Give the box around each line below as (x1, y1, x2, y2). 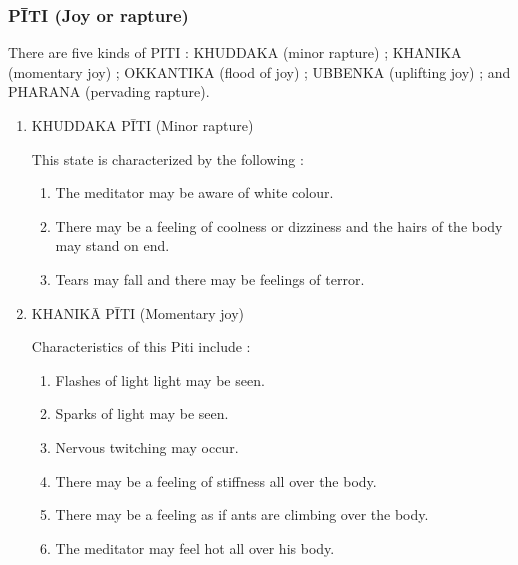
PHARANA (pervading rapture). (8, 81, 210, 102)
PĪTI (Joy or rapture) (8, 2, 189, 27)
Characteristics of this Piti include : (31, 336, 251, 357)
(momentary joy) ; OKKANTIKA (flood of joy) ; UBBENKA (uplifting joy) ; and (8, 61, 511, 82)
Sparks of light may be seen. (55, 403, 229, 424)
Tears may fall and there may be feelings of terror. (55, 268, 365, 289)
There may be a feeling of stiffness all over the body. (55, 470, 377, 491)
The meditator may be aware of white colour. (55, 182, 334, 203)
